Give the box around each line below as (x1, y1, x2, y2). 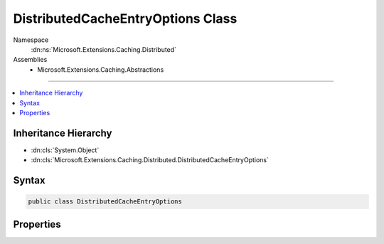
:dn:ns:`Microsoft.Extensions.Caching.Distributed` (31, 45, 177, 53)
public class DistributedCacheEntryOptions (28, 198, 183, 206)
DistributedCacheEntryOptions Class (13, 11, 238, 26)
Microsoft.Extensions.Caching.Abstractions (37, 65, 164, 74)
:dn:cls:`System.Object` (31, 146, 100, 154)
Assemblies (13, 55, 48, 64)
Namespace (13, 36, 49, 44)
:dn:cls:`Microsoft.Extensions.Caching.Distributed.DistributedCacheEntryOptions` (31, 156, 270, 164)
